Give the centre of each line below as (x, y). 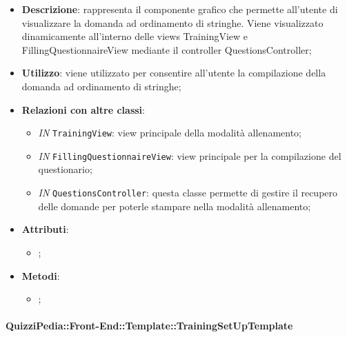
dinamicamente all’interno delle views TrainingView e (135, 36)
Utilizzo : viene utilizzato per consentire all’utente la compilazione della (174, 73)
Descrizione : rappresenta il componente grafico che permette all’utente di (180, 9)
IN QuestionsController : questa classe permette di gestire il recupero (188, 193)
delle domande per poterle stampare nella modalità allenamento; (175, 206)
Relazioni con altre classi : (83, 109)
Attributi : (45, 229)
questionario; (65, 169)
